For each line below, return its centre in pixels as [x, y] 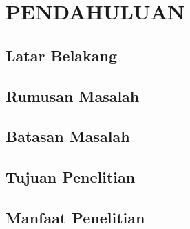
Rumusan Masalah [73, 96]
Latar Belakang [62, 55]
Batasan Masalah [68, 136]
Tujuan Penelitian [71, 177]
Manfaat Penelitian [75, 217]
